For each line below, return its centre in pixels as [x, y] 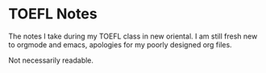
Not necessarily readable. [51, 60]
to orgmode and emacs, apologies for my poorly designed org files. [120, 44]
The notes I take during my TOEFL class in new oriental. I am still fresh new [133, 36]
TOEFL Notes [53, 14]
